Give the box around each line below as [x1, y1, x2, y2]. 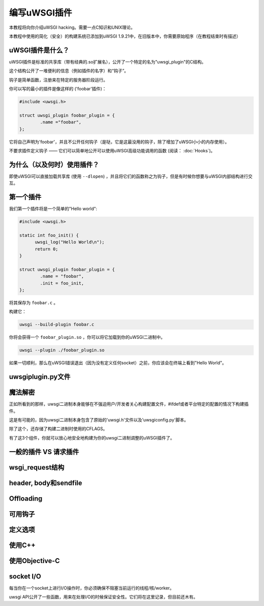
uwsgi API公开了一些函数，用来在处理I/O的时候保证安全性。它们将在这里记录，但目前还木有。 [9, 594, 198, 600]
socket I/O [9, 572, 42, 581]
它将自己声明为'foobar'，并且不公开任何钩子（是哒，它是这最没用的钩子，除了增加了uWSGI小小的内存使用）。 [9, 139, 230, 145]
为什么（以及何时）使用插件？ [9, 160, 99, 168]
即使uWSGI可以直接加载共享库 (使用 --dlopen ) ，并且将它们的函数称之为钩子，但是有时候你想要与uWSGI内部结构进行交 [9, 173, 253, 179]
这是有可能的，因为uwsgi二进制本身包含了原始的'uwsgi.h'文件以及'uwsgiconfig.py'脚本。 [9, 417, 189, 423]
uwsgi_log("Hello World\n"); [35, 239, 105, 245]
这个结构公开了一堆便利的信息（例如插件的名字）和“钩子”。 [9, 68, 129, 74]
